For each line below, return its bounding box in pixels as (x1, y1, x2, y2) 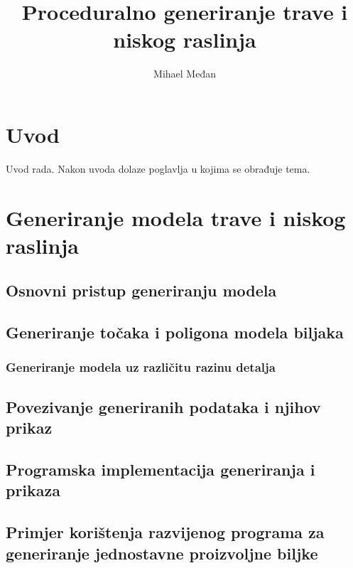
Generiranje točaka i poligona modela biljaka (6, 321, 344, 343)
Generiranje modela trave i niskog (6, 203, 346, 232)
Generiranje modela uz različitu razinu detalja (6, 358, 276, 376)
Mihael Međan (153, 66, 216, 81)
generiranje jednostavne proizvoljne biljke (6, 542, 318, 564)
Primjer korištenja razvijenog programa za (6, 521, 325, 543)
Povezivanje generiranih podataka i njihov (6, 395, 321, 417)
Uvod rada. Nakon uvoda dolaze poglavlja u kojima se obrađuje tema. (6, 161, 310, 176)
